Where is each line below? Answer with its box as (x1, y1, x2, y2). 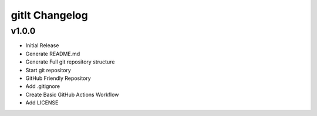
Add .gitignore (25, 83, 60, 90)
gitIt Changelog (11, 9, 88, 22)
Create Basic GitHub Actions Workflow (25, 91, 119, 98)
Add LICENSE (25, 99, 59, 106)
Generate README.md (25, 50, 80, 57)
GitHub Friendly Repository (25, 75, 91, 82)
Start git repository (25, 66, 72, 73)
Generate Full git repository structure (25, 58, 115, 65)
